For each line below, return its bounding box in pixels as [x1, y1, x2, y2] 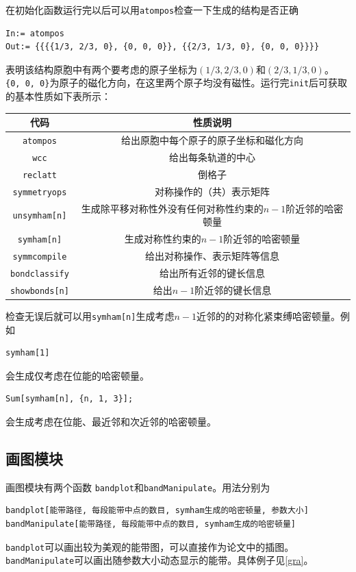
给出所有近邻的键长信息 [159, 265, 265, 279]
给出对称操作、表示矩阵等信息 [144, 249, 279, 263]
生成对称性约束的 [124, 232, 201, 246]
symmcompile [12, 252, 67, 262]
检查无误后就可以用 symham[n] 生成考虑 [5, 308, 175, 323]
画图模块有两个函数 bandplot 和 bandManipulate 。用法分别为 [5, 480, 270, 494]
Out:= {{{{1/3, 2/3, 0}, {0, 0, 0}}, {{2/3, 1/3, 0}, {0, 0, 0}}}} [5, 42, 320, 52]
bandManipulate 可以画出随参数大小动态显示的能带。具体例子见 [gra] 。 [5, 553, 314, 567]
